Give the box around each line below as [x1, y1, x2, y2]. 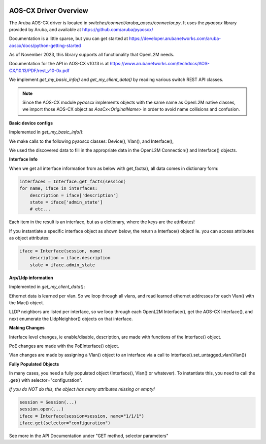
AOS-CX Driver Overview [9, 6, 89, 15]
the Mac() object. [9, 300, 44, 306]
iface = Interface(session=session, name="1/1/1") [19, 413, 145, 419]
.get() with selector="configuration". [9, 377, 83, 383]
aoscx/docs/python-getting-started [9, 42, 81, 48]
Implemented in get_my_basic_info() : [9, 129, 84, 135]
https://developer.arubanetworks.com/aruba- [129, 36, 221, 41]
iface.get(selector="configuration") [19, 420, 111, 426]
